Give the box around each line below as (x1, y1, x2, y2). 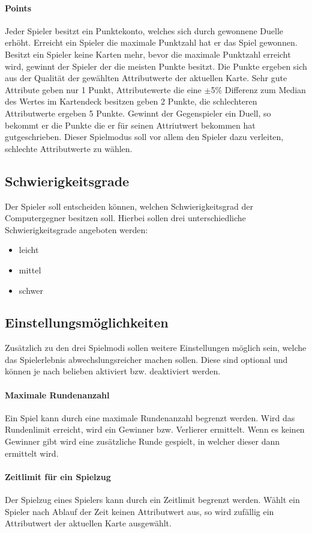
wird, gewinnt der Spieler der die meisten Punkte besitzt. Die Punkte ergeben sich (5, 59, 307, 72)
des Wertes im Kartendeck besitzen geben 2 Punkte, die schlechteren (5, 95, 257, 108)
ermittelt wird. (5, 446, 59, 459)
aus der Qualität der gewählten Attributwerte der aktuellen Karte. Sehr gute (5, 72, 287, 84)
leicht (19, 243, 39, 256)
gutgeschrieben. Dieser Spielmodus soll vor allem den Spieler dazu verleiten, (5, 130, 284, 143)
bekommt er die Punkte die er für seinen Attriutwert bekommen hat (5, 118, 256, 131)
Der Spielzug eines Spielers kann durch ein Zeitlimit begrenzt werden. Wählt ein (5, 493, 300, 506)
